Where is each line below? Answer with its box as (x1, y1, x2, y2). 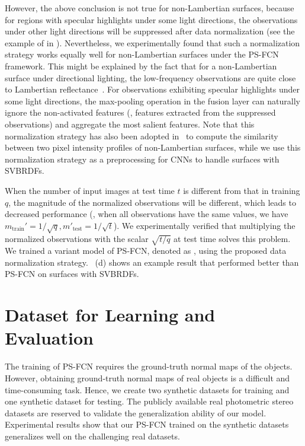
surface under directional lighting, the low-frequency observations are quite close (5, 71, 296, 84)
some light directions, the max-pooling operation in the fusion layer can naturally (5, 94, 300, 107)
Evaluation (5, 326, 94, 350)
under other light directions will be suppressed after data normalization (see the (5, 25, 295, 37)
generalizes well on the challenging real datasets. (5, 429, 180, 442)
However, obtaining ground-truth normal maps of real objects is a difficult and (5, 371, 290, 384)
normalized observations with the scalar (5, 232, 149, 245)
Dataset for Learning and (5, 302, 216, 327)
